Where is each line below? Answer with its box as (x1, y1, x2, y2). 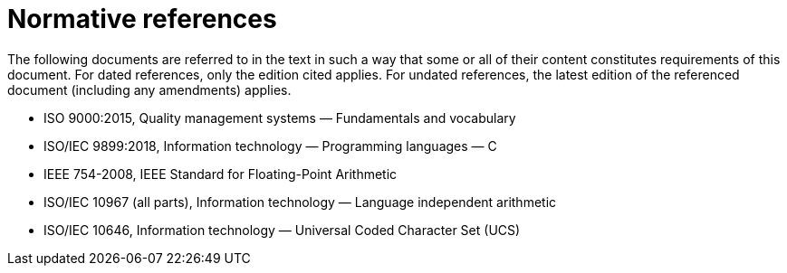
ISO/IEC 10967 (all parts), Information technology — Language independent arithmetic (43, 193, 557, 210)
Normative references (7, 4, 277, 34)
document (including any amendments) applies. (7, 81, 292, 98)
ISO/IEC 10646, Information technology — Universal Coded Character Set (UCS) (43, 221, 521, 238)
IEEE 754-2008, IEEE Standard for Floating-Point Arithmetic (43, 165, 398, 182)
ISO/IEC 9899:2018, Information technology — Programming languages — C (43, 137, 497, 154)
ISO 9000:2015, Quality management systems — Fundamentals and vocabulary (43, 109, 516, 126)
